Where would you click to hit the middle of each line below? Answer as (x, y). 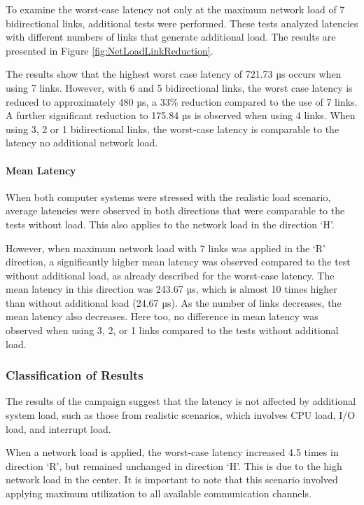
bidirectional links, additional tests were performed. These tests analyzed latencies (182, 23)
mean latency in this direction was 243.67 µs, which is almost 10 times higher (171, 289)
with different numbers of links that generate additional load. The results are (171, 37)
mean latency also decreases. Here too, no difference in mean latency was (162, 316)
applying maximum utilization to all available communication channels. (159, 493)
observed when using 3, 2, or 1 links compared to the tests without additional (172, 330)
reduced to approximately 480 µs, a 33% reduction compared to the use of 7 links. (182, 101)
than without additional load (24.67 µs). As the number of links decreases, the (174, 302)
